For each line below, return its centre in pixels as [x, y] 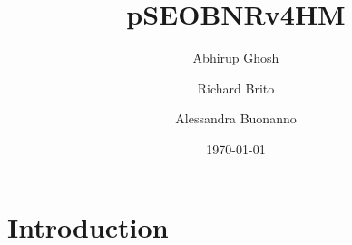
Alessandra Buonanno [236, 118]
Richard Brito [236, 88]
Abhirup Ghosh [236, 58]
